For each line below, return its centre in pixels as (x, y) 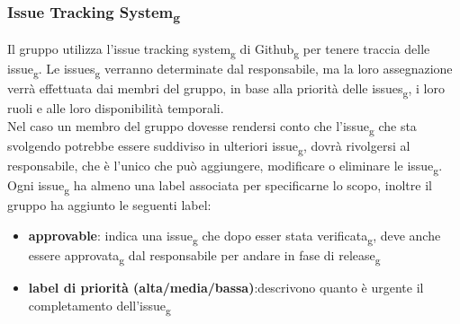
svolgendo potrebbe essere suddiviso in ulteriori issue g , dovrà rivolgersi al (209, 146)
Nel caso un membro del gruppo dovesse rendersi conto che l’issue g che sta (212, 127)
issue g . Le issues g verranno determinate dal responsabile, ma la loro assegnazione (230, 69)
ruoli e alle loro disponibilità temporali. (116, 108)
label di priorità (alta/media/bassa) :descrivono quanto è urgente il (226, 287)
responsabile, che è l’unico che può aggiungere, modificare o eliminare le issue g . (225, 166)
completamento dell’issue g (99, 306)
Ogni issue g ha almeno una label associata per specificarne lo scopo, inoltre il (220, 186)
